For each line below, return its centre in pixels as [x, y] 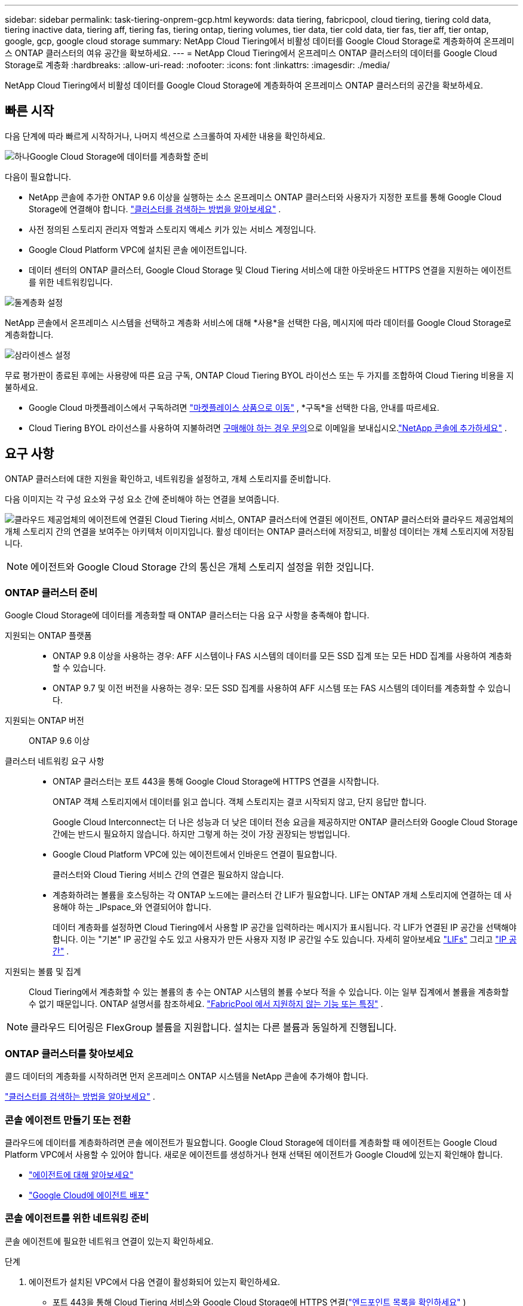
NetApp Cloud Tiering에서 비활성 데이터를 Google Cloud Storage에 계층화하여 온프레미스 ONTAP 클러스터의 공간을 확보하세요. [244, 85]
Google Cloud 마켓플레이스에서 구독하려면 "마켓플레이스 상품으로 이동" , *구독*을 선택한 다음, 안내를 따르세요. [234, 407]
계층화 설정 [42, 302]
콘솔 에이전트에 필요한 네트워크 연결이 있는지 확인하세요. [109, 1241]
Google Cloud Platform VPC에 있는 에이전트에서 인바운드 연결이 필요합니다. [195, 855]
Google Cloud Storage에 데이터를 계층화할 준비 [119, 156]
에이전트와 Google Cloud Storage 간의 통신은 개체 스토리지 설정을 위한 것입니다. [202, 567]
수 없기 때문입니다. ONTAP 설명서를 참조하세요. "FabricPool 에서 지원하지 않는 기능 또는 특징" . [206, 1004]
